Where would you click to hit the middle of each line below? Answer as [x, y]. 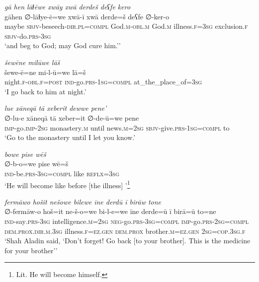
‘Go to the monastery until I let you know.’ [70, 137]
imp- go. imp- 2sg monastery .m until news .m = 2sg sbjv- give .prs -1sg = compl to [117, 127]
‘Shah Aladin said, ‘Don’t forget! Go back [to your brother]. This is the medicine [128, 241]
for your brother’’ [31, 250]
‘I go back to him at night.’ [45, 91]
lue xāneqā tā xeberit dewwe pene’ [56, 108]
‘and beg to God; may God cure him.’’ [63, 45]
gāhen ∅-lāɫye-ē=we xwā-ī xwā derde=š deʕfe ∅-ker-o [87, 16]
